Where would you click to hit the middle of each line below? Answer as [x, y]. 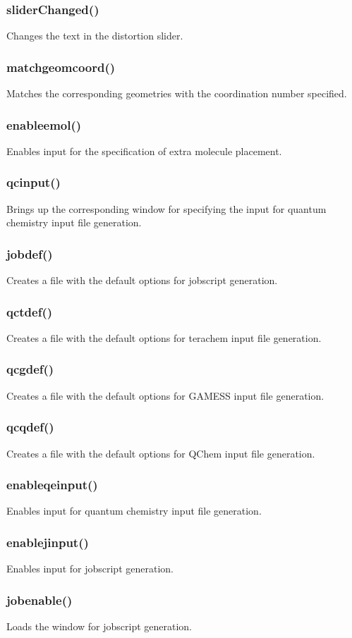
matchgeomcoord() [61, 67]
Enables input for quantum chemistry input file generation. [134, 511]
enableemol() [44, 124]
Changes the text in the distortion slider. [95, 36]
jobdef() [30, 253]
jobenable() [40, 600]
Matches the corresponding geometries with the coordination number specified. [177, 93]
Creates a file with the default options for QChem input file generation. [161, 453]
